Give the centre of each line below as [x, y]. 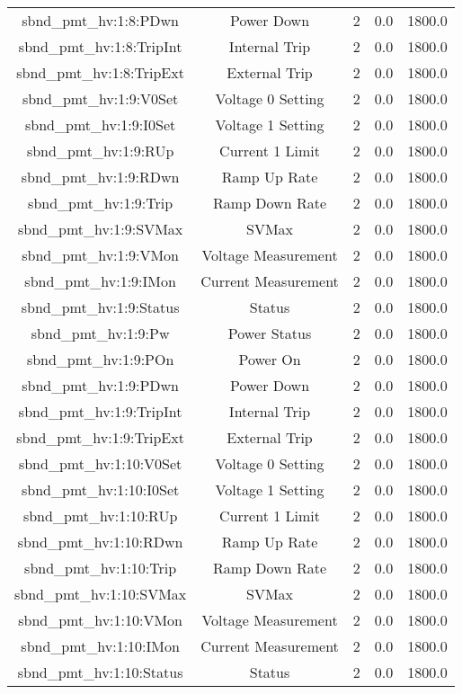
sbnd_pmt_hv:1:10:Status [100, 672]
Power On [270, 359]
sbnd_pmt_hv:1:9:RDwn [100, 177]
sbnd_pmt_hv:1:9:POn [100, 359]
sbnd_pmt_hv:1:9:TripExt [100, 437]
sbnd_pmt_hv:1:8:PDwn [101, 20]
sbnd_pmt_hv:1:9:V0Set [100, 98]
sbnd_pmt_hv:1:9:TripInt [100, 411]
